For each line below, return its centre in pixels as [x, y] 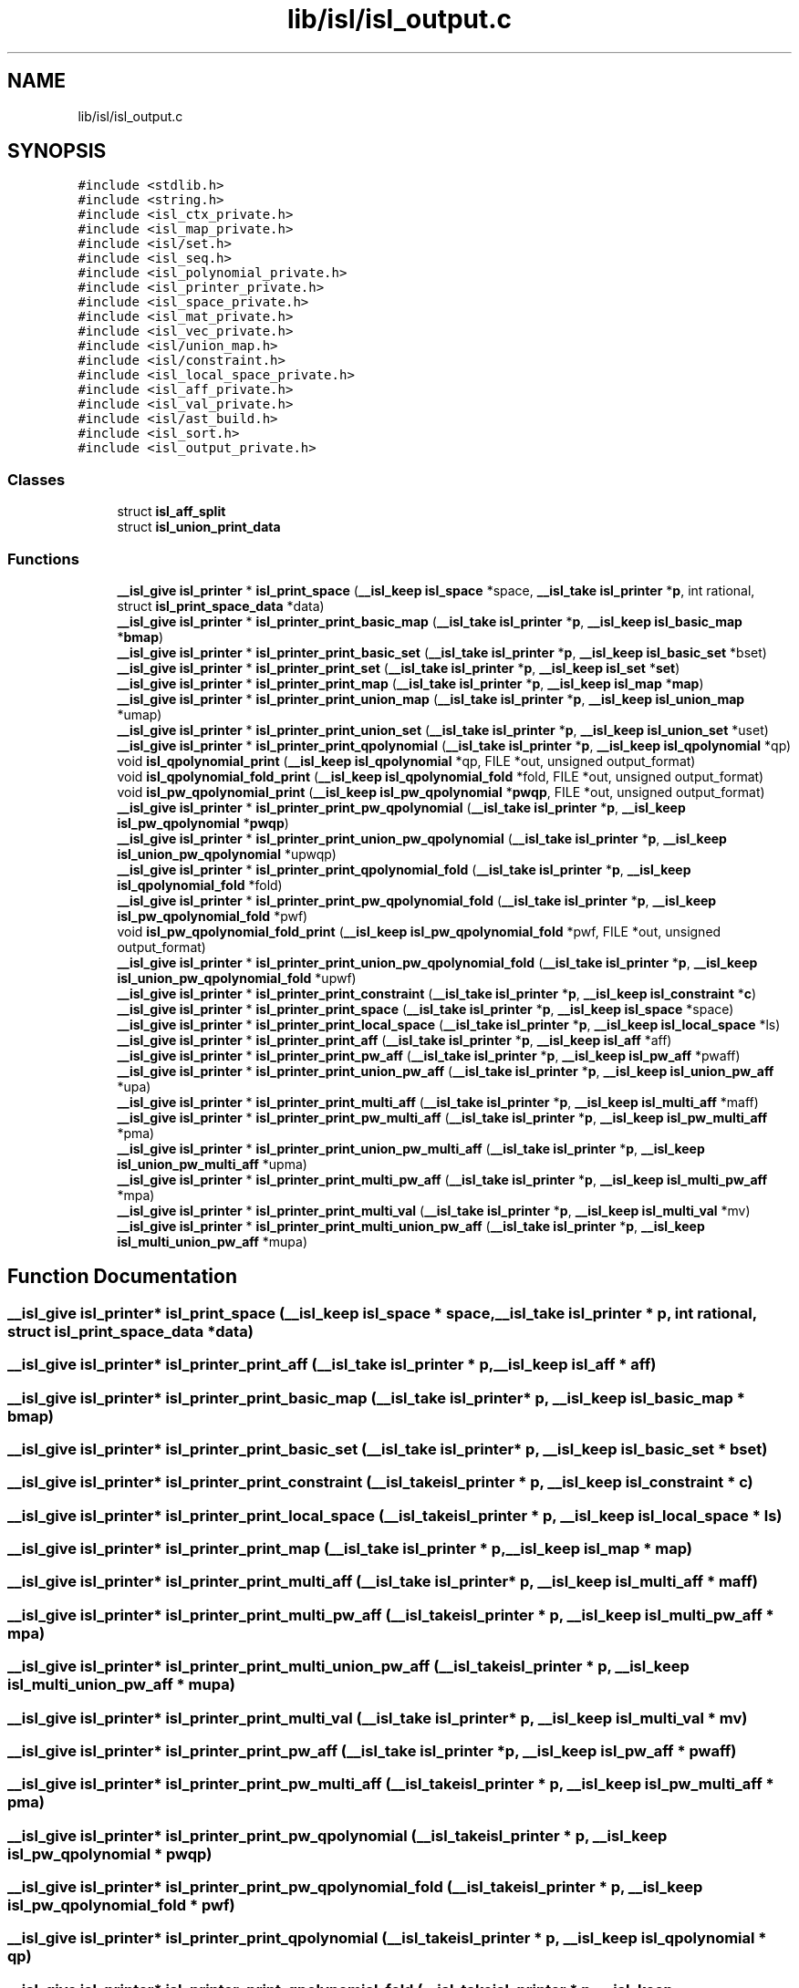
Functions [43, 559]
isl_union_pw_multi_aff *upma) [212, 1164]
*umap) [140, 714]
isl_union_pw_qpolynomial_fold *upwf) [237, 978]
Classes [36, 479]
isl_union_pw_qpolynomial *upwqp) [227, 854]
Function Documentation [122, 1277]
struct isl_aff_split [171, 512]
